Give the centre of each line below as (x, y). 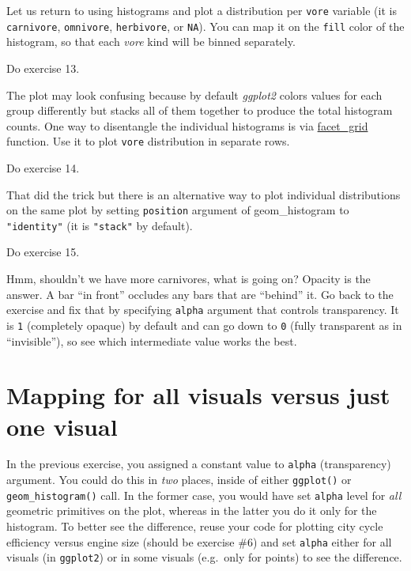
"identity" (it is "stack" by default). (100, 225)
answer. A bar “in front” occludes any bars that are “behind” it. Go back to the (200, 294)
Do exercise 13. (43, 68)
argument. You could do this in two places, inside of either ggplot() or (179, 480)
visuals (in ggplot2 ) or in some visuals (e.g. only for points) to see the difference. (204, 557)
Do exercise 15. (43, 252)
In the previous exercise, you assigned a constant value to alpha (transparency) (199, 464)
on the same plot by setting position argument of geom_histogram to (178, 210)
